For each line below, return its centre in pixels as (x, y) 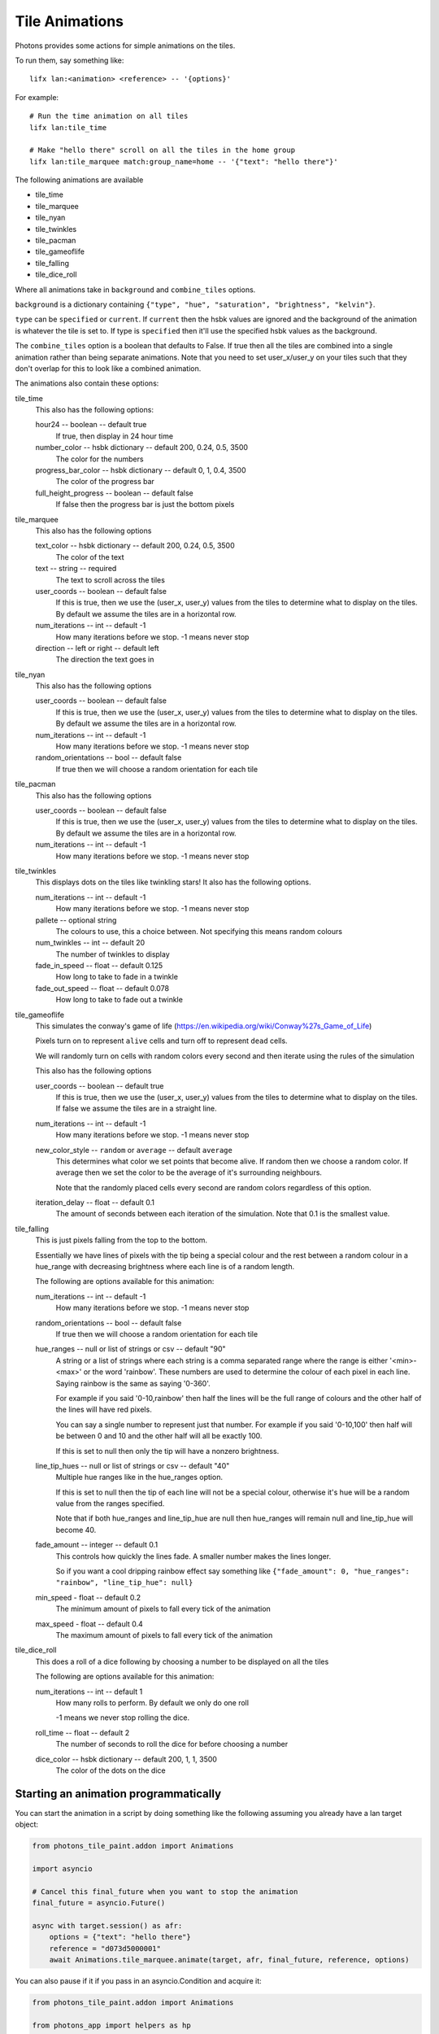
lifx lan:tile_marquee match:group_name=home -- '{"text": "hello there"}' (184, 161)
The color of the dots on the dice (111, 1770)
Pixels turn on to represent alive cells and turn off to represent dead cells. (161, 1041)
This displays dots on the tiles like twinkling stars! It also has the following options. (173, 882)
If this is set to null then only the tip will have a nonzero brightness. (167, 1451)
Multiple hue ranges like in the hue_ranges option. (139, 1477)
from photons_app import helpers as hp (111, 2025)
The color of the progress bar (105, 482)
